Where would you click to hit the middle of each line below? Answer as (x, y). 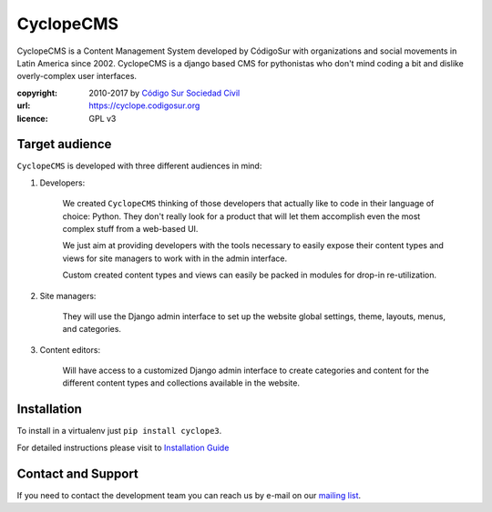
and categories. (92, 329)
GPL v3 (102, 118)
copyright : (37, 93)
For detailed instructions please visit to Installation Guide (123, 447)
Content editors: (70, 349)
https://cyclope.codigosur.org (144, 105)
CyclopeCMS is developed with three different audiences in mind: (139, 166)
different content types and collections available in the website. (181, 383)
